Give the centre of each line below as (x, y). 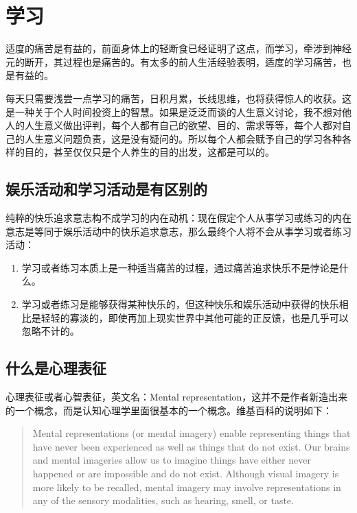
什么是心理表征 (56, 368)
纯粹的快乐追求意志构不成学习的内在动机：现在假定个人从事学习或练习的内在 (178, 218)
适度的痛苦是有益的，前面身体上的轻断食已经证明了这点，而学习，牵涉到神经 (178, 48)
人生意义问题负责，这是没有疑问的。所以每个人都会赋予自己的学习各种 (183, 138)
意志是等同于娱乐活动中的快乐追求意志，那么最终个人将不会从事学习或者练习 (178, 231)
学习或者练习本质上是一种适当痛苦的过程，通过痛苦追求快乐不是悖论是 (180, 267)
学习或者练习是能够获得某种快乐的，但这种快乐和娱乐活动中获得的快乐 (180, 304)
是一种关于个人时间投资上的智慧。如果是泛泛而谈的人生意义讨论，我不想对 (174, 111)
